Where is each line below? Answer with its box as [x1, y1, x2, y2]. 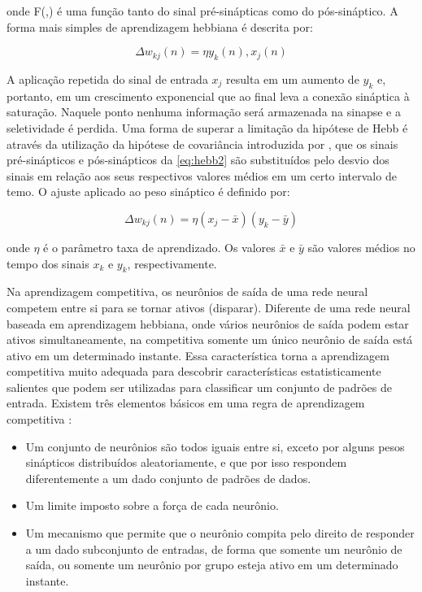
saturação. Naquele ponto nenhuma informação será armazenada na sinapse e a [7, 103, 401, 120]
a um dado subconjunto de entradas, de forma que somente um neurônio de [25, 540, 402, 557]
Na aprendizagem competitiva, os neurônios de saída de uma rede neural [7, 283, 368, 300]
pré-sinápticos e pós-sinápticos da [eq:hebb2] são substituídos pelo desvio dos [7, 151, 389, 168]
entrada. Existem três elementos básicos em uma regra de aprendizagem [7, 394, 365, 411]
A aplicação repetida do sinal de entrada [7, 70, 208, 87]
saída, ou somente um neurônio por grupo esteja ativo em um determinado [25, 556, 398, 573]
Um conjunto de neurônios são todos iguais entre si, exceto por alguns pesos [25, 437, 405, 455]
